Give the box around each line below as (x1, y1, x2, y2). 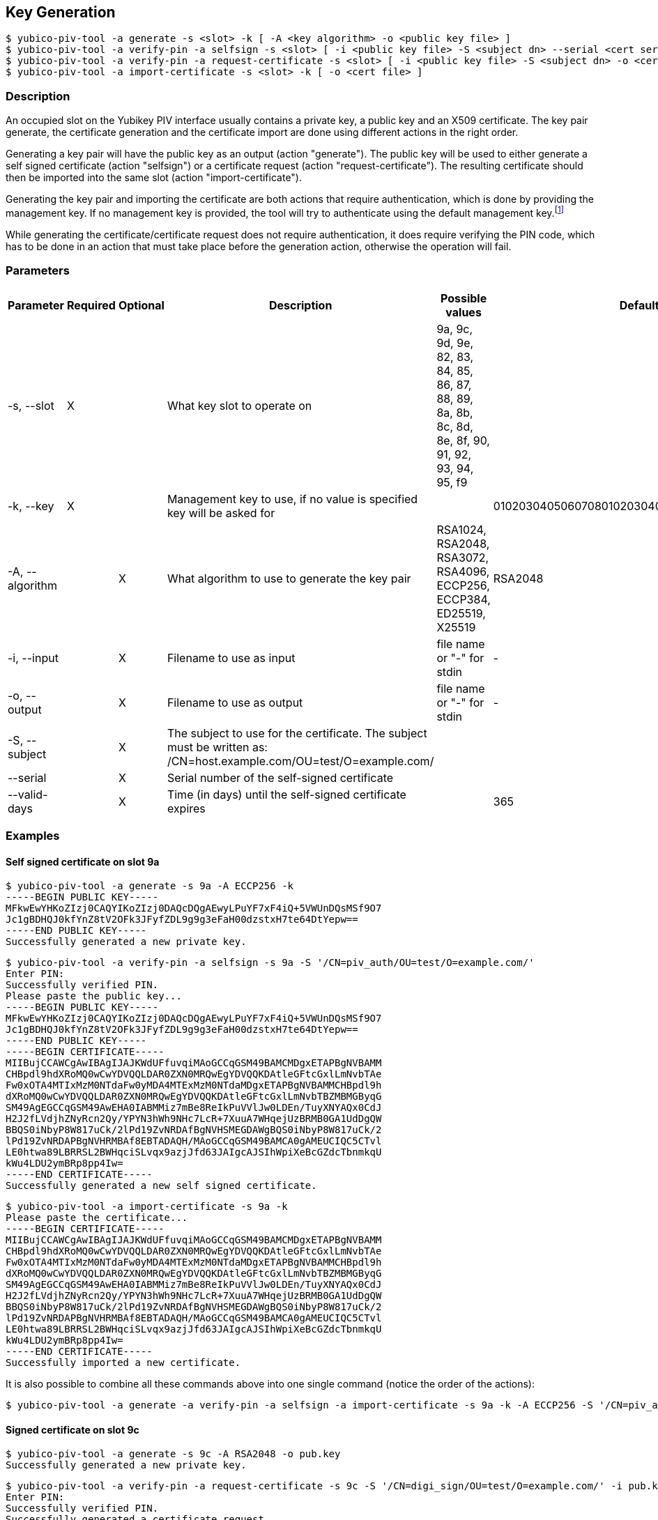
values (445, 305, 482, 319)
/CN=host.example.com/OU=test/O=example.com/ (167, 753, 434, 768)
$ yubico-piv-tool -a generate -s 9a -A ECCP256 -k (6, 880, 294, 892)
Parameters (6, 263, 70, 278)
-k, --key (8, 498, 54, 513)
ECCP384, (436, 592, 491, 606)
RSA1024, (436, 522, 487, 537)
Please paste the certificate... (6, 1212, 188, 1224)
